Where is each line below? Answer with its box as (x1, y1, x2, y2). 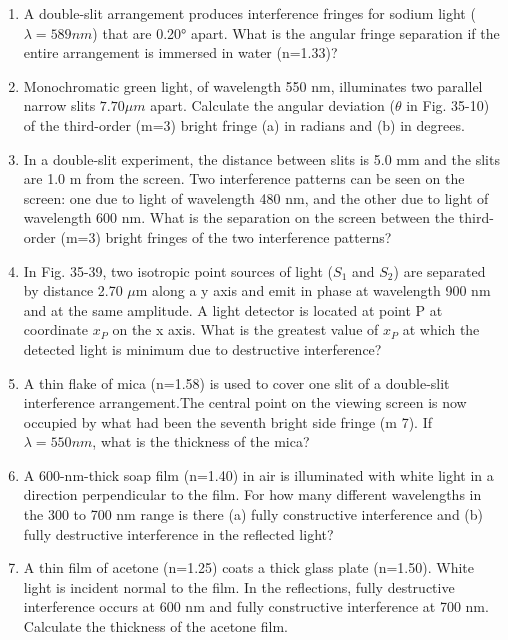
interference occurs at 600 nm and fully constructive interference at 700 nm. (23, 596, 489, 617)
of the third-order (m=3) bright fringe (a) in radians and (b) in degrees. (23, 114, 465, 135)
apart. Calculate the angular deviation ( (150, 95, 395, 116)
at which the (402, 319, 480, 340)
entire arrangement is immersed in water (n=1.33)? (23, 42, 338, 63)
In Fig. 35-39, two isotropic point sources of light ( (23, 260, 334, 281)
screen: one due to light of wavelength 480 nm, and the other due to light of (23, 187, 489, 208)
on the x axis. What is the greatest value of (112, 319, 379, 340)
